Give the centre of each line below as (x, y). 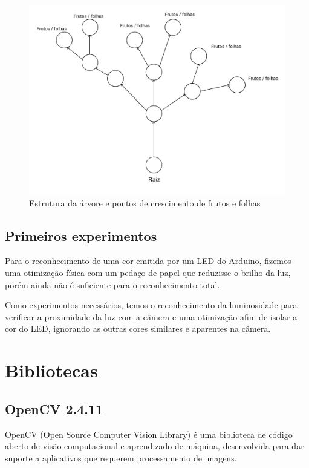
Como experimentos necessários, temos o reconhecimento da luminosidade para (151, 305)
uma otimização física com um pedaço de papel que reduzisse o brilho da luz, (148, 273)
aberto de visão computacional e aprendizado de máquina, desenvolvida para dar (154, 446)
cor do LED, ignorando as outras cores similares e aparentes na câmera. (138, 328)
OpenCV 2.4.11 (54, 408)
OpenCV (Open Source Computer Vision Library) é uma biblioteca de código (149, 434)
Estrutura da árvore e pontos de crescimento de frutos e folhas (145, 203)
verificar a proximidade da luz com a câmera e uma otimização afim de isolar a (151, 316)
